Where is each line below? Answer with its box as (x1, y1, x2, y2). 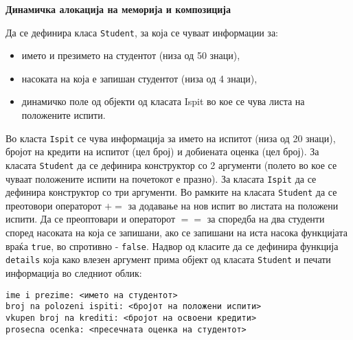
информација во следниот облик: (5, 265, 142, 280)
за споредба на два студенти (207, 212, 325, 226)
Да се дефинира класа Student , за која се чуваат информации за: (5, 25, 279, 39)
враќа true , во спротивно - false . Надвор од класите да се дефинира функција (5, 238, 339, 253)
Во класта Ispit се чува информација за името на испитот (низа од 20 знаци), (5, 131, 336, 145)
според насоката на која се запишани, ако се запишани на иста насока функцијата (5, 225, 348, 240)
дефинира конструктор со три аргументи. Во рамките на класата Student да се (5, 185, 337, 199)
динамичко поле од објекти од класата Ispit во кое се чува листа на (21, 94, 305, 109)
